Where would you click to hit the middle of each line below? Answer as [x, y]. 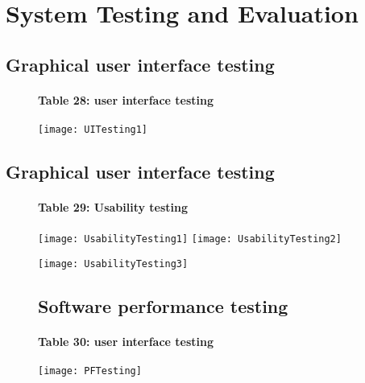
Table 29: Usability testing [113, 206]
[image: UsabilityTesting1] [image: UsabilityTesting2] [190, 239]
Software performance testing [163, 305]
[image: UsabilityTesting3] [113, 264]
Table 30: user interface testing [126, 341]
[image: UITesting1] [93, 129]
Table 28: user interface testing [126, 99]
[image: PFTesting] [90, 371]
